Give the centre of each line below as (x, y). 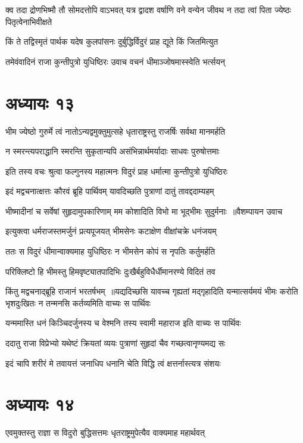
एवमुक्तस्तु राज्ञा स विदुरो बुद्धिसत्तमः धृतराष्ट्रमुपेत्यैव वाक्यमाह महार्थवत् (105, 433)
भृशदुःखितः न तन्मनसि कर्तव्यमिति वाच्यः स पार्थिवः (78, 303)
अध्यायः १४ (40, 404)
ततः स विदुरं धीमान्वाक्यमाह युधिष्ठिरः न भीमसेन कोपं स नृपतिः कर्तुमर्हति (110, 251)
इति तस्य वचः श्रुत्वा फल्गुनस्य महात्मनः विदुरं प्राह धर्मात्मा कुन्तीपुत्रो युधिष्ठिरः (117, 171)
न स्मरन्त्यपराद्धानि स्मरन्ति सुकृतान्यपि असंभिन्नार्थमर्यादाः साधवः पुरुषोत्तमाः (113, 151)
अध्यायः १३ (40, 102)
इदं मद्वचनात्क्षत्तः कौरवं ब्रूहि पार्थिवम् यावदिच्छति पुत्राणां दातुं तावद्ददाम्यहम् (110, 191)
